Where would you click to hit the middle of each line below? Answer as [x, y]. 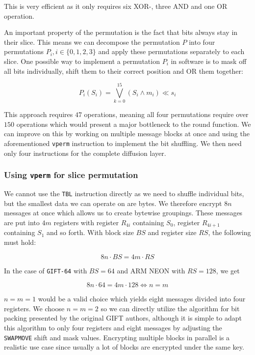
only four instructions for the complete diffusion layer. [85, 153]
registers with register [86, 222]
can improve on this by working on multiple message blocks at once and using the [127, 133]
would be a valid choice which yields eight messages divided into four [142, 299]
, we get [228, 270]
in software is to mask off [209, 61]
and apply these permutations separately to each [171, 51]
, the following [229, 232]
